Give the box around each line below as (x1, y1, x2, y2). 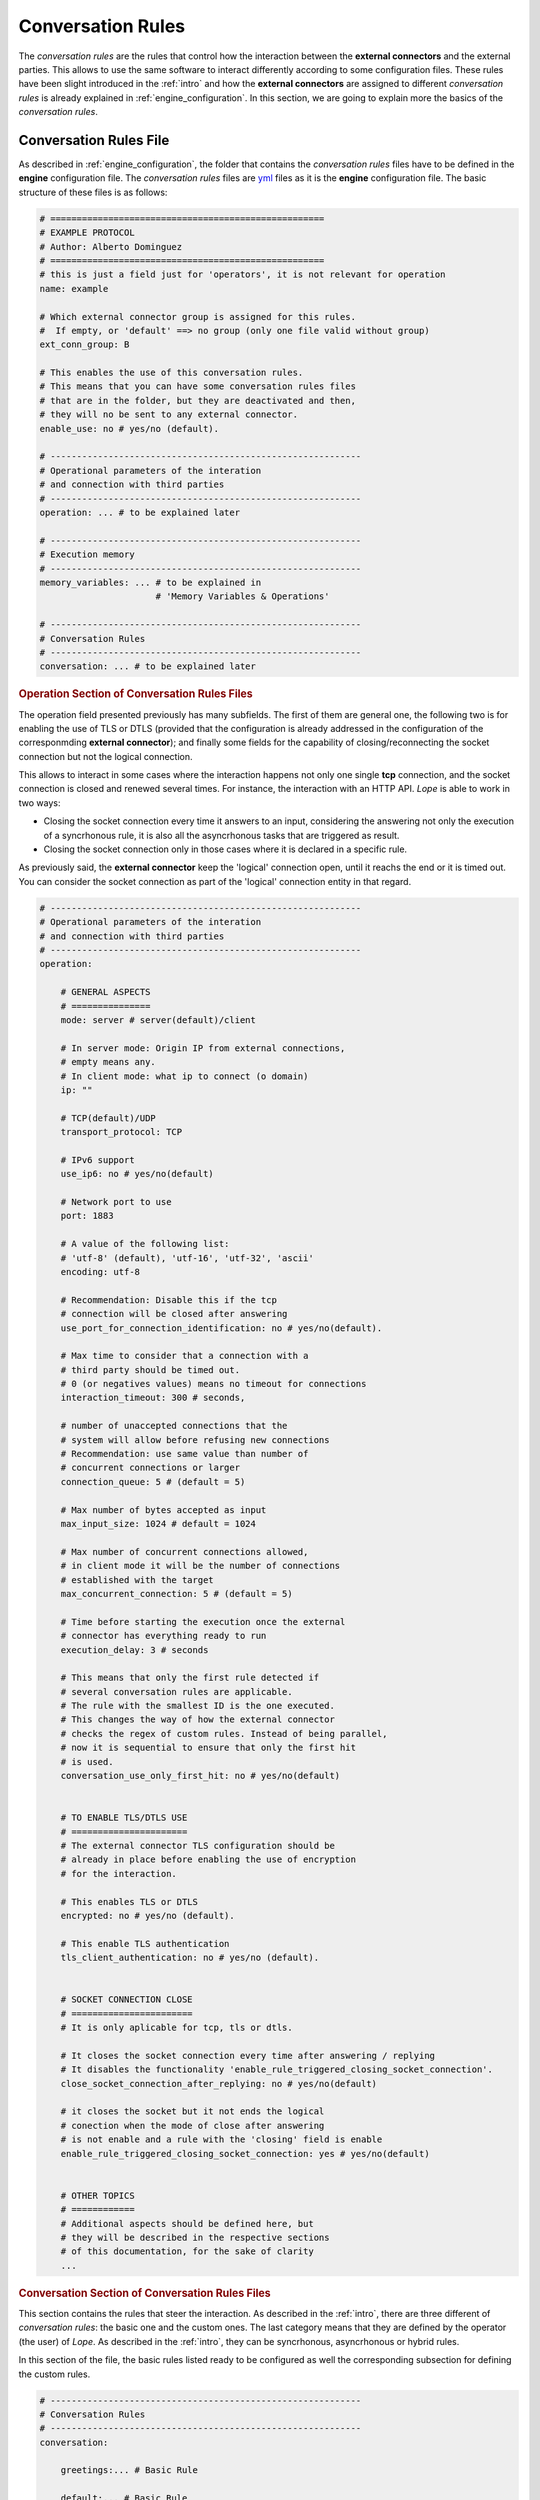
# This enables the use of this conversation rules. (39, 367, 304, 379)
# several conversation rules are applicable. (60, 1686, 294, 1697)
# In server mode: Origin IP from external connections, (60, 1042, 346, 1054)
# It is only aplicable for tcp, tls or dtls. (60, 2022, 294, 2034)
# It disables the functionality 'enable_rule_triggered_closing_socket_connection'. (60, 2064, 494, 2075)
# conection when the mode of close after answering (60, 2120, 325, 2131)
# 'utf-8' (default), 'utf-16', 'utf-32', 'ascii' (60, 1252, 314, 1264)
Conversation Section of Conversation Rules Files (18, 2286, 271, 2300)
